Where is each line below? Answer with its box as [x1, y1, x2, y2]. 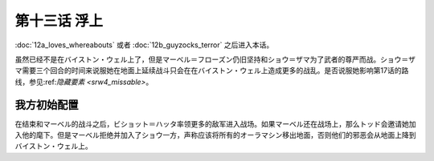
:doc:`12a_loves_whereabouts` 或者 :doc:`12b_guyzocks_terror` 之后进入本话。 [14, 40, 274, 50]
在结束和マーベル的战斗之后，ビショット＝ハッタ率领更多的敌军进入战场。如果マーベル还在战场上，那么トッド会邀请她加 [14, 119, 416, 128]
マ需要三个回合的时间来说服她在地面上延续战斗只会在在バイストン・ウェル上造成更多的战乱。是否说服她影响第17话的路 [14, 66, 409, 75]
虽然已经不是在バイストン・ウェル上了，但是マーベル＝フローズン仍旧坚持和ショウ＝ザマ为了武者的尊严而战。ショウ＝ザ [14, 54, 416, 64]
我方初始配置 [14, 98, 79, 111]
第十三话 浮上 [14, 12, 104, 30]
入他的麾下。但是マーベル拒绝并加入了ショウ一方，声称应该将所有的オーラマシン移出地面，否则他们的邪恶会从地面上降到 [14, 131, 416, 140]
